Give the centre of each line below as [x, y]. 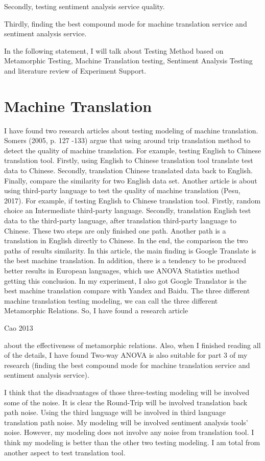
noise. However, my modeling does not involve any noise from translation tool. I [129, 432]
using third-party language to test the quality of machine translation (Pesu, [122, 190]
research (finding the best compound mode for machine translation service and [127, 365]
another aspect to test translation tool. [65, 452]
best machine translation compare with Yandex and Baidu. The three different [127, 291]
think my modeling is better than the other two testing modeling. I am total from [132, 442]
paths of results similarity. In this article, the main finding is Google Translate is [130, 250]
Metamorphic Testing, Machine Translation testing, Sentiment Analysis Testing [128, 61]
